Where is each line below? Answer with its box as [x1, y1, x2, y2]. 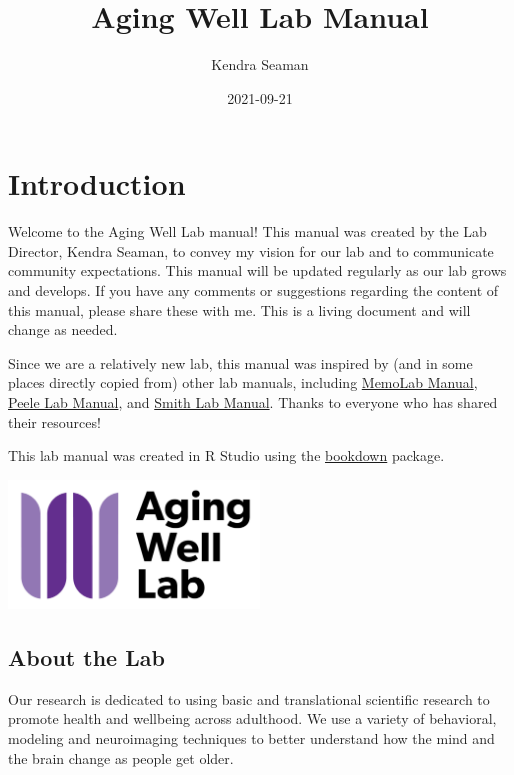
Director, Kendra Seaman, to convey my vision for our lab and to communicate [8, 240, 494, 261]
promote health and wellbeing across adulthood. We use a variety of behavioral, [8, 708, 497, 729]
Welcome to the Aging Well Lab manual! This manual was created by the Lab [8, 221, 487, 242]
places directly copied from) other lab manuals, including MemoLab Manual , [8, 372, 478, 393]
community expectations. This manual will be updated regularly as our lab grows [8, 260, 507, 281]
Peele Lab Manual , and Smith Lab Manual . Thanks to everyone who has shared [8, 392, 498, 412]
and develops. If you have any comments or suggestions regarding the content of [8, 280, 499, 301]
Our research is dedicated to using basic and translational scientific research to [8, 688, 490, 709]
